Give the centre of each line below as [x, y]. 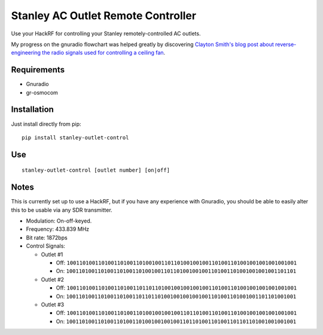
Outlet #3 [53, 304]
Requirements [38, 70]
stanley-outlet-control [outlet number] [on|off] [96, 170]
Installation [32, 110]
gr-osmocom [42, 92]
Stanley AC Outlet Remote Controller [104, 16]
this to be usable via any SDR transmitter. [62, 210]
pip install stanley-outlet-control [75, 137]
